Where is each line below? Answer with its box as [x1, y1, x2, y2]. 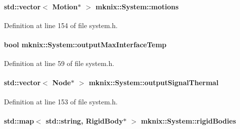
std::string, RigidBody [45, 115, 123, 126]
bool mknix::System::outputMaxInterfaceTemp [4, 39, 167, 49]
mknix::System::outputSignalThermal [88, 77, 219, 88]
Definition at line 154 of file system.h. [4, 20, 118, 30]
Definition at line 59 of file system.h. [4, 58, 115, 68]
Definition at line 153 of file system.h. [4, 96, 118, 106]
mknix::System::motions [95, 1, 179, 11]
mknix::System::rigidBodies [141, 115, 236, 126]
